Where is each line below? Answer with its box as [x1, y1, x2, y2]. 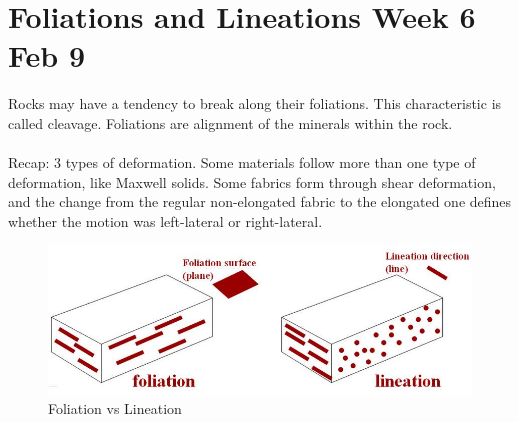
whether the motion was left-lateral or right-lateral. [8, 210, 323, 231]
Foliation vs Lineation [48, 398, 182, 419]
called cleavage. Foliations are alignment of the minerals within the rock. [8, 112, 453, 133]
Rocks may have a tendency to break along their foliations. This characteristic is [8, 93, 502, 114]
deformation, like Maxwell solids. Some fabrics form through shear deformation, [8, 171, 496, 192]
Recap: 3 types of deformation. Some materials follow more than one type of [8, 152, 476, 173]
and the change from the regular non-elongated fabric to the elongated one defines [8, 191, 512, 212]
